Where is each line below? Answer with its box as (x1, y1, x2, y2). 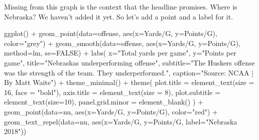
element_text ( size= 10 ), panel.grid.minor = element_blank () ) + (4, 96, 203, 107)
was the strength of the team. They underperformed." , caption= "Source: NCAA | (4, 67, 253, 77)
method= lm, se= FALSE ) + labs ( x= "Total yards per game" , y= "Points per (4, 47, 236, 58)
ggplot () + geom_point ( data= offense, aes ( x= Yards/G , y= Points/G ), (4, 28, 217, 38)
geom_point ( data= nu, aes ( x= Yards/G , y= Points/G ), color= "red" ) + (4, 106, 218, 116)
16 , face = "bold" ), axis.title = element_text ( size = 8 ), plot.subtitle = (4, 86, 220, 97)
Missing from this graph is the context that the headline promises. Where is (4, 1, 237, 11)
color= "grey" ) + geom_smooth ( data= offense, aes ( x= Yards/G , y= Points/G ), (4, 37, 241, 48)
